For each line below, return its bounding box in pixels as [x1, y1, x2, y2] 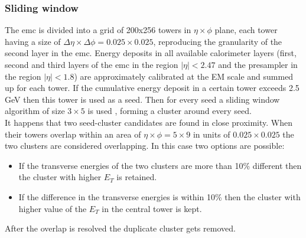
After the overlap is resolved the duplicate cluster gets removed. [5, 222, 236, 234]
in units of [193, 128, 230, 140]
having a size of [5, 35, 61, 47]
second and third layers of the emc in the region [5, 58, 178, 70]
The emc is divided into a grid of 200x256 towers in [5, 24, 191, 36]
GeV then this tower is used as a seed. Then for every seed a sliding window [5, 93, 280, 105]
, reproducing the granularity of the [153, 35, 282, 47]
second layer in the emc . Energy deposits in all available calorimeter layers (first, [5, 47, 297, 59]
